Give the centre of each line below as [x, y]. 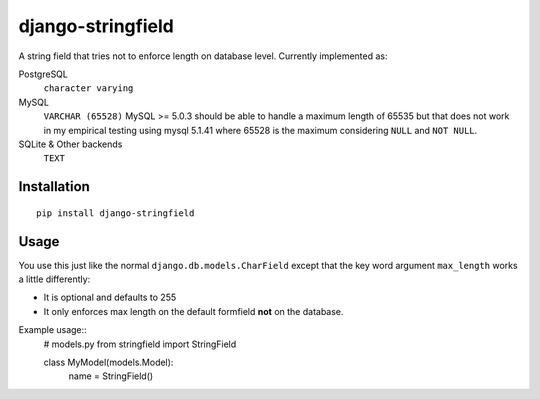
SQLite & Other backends [70, 144]
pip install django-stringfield [115, 213]
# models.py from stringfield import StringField [140, 344]
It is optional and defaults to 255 [110, 297]
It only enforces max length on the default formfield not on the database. [193, 311]
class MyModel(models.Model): [108, 362]
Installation [54, 186]
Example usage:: [52, 330]
